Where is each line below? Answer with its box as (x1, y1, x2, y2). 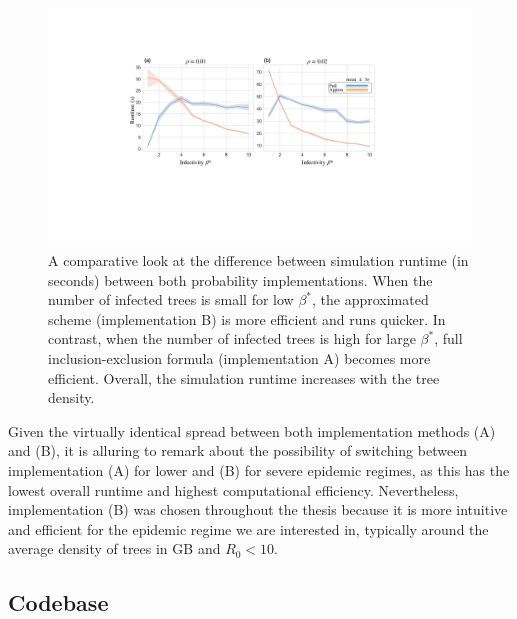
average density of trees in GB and (8, 538, 221, 559)
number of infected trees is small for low (48, 289, 294, 310)
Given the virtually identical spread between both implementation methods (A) (8, 420, 496, 441)
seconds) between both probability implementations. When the (48, 269, 433, 290)
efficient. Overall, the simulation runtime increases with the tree (48, 367, 440, 388)
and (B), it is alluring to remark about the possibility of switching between (8, 440, 468, 461)
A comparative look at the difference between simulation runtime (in (48, 250, 469, 271)
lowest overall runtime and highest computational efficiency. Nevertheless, (8, 479, 459, 500)
